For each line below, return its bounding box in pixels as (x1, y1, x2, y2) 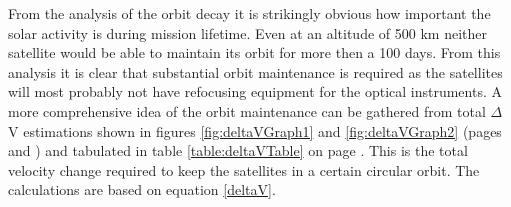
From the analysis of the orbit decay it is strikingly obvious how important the (8, 3, 491, 23)
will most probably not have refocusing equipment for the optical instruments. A (8, 81, 502, 102)
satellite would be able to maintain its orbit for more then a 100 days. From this (8, 42, 501, 63)
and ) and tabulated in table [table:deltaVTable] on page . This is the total (8, 140, 468, 161)
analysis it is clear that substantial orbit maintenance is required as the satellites (8, 61, 503, 82)
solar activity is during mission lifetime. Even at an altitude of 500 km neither (8, 22, 487, 43)
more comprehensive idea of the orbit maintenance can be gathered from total (8, 100, 486, 121)
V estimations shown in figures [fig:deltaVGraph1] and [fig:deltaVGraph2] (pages (8, 120, 502, 141)
